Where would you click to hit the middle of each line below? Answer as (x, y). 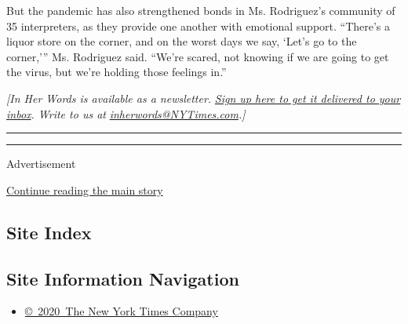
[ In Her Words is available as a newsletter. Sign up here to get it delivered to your (204, 98)
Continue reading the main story (85, 189)
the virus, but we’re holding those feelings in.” (117, 72)
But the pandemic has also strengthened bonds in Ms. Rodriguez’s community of (201, 10)
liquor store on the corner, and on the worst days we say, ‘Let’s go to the (182, 41)
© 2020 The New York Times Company (121, 311)
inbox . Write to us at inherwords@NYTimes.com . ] (126, 113)
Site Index (49, 232)
